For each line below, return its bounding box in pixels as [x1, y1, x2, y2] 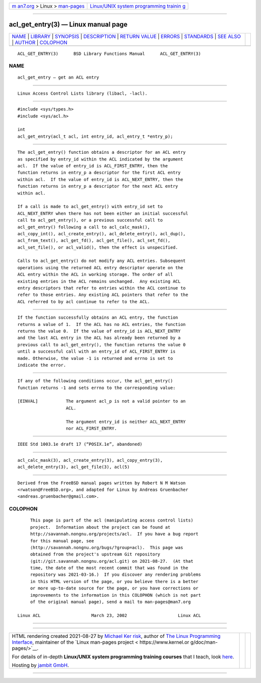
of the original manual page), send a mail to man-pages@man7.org [30, 599, 191, 605]
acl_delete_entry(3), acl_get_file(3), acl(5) [17, 464, 130, 470]
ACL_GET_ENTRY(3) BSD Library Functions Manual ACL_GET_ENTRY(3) [17, 51, 201, 56]
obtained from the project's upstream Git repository [30, 552, 160, 557]
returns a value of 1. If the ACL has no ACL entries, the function [17, 322, 186, 327]
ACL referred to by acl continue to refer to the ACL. [17, 299, 150, 304]
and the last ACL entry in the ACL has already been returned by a [17, 335, 181, 341]
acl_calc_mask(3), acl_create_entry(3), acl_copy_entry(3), [17, 457, 163, 463]
